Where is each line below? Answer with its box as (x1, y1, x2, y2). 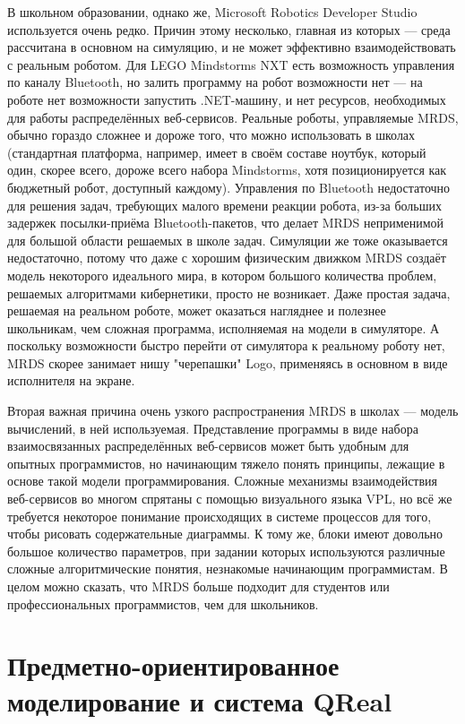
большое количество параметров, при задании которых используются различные (7, 541, 445, 560)
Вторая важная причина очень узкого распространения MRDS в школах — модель (7, 401, 459, 420)
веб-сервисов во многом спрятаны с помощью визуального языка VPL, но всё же (7, 489, 452, 508)
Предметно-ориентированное (7, 647, 340, 684)
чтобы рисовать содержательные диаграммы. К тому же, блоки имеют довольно (7, 524, 443, 543)
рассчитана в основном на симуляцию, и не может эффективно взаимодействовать (7, 38, 456, 56)
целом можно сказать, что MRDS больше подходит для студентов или (7, 577, 390, 595)
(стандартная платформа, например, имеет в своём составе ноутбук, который (7, 142, 426, 161)
